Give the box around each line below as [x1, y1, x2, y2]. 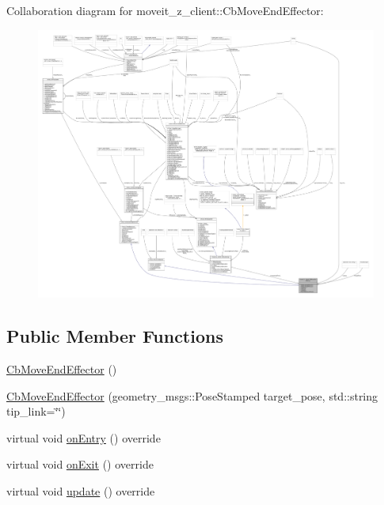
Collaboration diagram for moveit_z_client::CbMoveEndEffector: [6, 2, 324, 18]
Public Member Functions [6, 324, 223, 348]
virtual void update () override [6, 482, 155, 499]
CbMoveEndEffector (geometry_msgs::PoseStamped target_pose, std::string [6, 387, 378, 404]
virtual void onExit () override [6, 456, 154, 473]
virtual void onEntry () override [6, 429, 161, 446]
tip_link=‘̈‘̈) [6, 403, 66, 420]
